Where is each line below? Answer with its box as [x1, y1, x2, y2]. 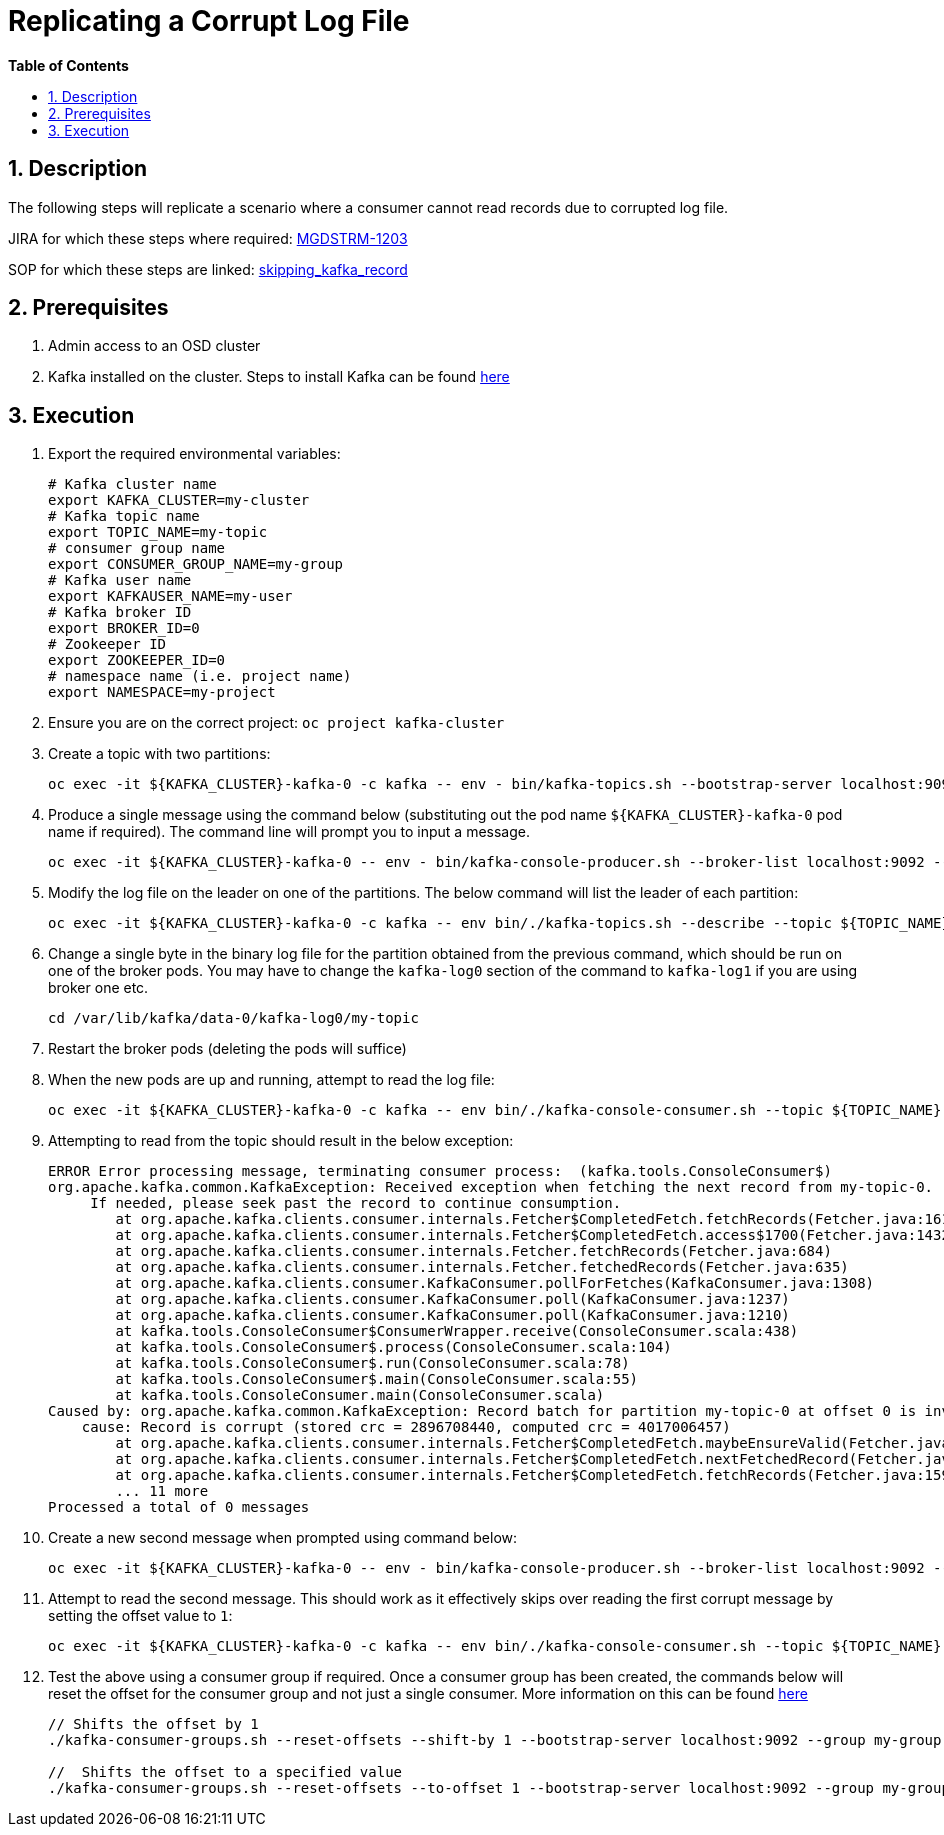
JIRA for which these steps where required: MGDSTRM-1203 [8, 229, 408, 247]
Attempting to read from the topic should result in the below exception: [48, 1132, 514, 1150]
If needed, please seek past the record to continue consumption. [90, 1195, 622, 1212]
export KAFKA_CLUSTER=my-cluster [48, 492, 310, 509]
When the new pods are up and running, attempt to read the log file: [48, 1071, 495, 1089]
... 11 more [115, 1483, 209, 1500]
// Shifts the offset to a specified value [48, 1764, 403, 1781]
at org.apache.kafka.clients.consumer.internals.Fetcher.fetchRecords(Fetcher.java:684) [115, 1243, 832, 1260]
